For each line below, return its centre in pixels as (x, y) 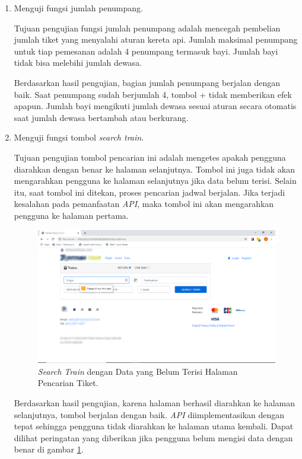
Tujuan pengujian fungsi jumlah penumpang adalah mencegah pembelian (147, 28)
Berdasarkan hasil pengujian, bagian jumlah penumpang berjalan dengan (147, 82)
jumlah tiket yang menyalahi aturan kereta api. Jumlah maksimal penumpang (156, 39)
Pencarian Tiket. (68, 383)
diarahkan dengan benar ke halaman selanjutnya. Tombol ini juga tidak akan (154, 169)
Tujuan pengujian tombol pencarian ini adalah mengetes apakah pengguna (150, 157)
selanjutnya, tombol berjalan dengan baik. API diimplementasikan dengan (149, 414)
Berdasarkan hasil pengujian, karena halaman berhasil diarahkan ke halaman (154, 403)
